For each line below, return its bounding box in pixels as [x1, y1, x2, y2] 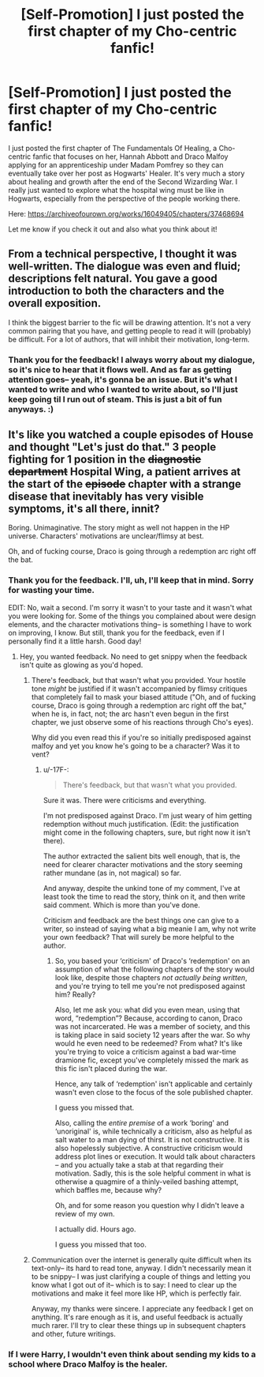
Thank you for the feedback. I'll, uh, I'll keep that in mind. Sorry [8, 575, 255, 586]
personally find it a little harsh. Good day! [8, 636, 142, 646]
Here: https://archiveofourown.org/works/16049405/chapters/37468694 [8, 209, 244, 218]
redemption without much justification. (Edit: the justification [43, 819, 239, 828]
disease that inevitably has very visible [8, 490, 204, 504]
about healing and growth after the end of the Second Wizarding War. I [8, 176, 238, 187]
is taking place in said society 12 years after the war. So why [54, 1030, 251, 1039]
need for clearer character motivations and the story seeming [43, 859, 243, 869]
